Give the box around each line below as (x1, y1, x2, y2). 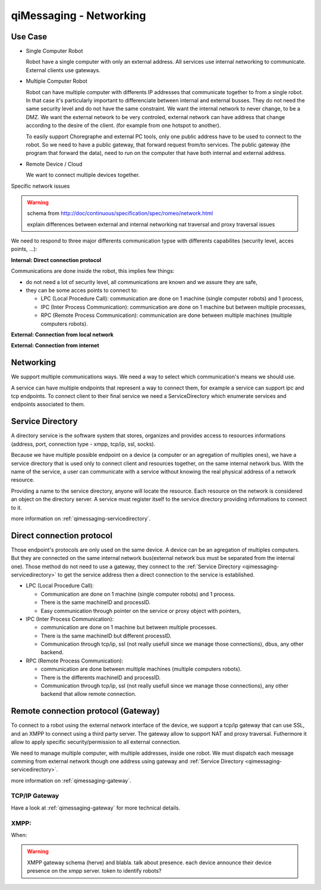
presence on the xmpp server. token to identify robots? (27, 867, 162, 875)
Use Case (11, 32, 48, 42)
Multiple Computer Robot (26, 77, 87, 85)
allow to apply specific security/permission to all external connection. (11, 739, 181, 746)
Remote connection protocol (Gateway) (11, 706, 160, 716)
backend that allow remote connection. (40, 690, 137, 698)
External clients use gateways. (26, 66, 100, 74)
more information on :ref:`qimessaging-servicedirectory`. (11, 515, 151, 522)
